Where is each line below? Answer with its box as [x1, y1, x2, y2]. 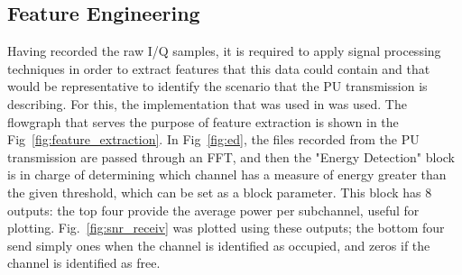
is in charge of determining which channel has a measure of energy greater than [7, 165, 447, 184]
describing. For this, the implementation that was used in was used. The [7, 94, 407, 113]
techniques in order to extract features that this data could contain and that [7, 59, 430, 78]
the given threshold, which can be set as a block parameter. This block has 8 [7, 182, 432, 201]
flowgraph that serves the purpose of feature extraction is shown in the [7, 112, 399, 131]
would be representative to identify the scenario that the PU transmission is [7, 77, 428, 96]
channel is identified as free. [7, 253, 161, 272]
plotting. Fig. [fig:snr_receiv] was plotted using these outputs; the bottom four [7, 218, 445, 237]
